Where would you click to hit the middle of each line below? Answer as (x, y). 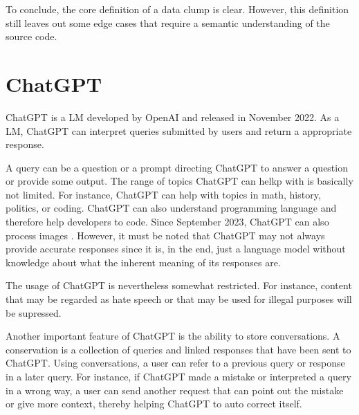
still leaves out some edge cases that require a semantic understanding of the (168, 22)
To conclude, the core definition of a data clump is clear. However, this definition (177, 9)
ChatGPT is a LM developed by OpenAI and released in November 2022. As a (173, 117)
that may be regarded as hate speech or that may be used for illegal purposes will (179, 299)
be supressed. (34, 312)
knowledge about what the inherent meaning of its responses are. (143, 262)
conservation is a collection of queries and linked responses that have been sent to (178, 349)
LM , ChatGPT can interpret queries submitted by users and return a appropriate (179, 130)
